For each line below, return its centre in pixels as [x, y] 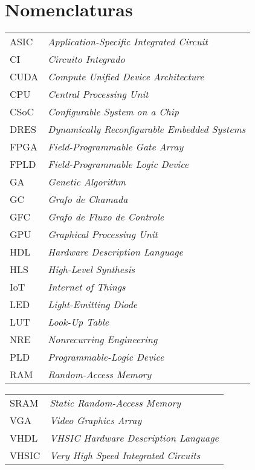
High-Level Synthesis [92, 269]
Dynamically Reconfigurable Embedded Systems [147, 129]
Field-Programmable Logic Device [118, 164]
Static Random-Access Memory [115, 403]
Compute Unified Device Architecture [126, 77]
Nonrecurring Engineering [103, 340]
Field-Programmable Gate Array [116, 147]
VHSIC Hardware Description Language [134, 438]
